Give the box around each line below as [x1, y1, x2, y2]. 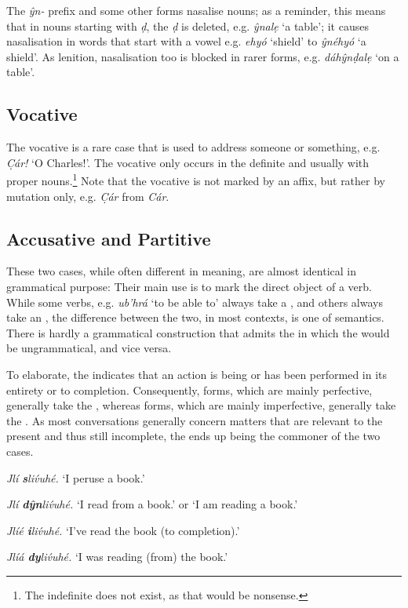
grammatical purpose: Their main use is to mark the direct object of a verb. [6, 279, 372, 294]
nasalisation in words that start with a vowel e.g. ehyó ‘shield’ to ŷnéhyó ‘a [6, 33, 366, 49]
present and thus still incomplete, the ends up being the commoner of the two [6, 428, 381, 444]
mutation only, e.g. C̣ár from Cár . [6, 187, 169, 204]
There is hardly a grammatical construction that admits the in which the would [6, 324, 390, 340]
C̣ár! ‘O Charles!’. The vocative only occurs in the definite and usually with [6, 154, 370, 170]
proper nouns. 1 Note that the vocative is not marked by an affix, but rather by [6, 170, 385, 189]
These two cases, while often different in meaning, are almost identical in [6, 263, 356, 279]
